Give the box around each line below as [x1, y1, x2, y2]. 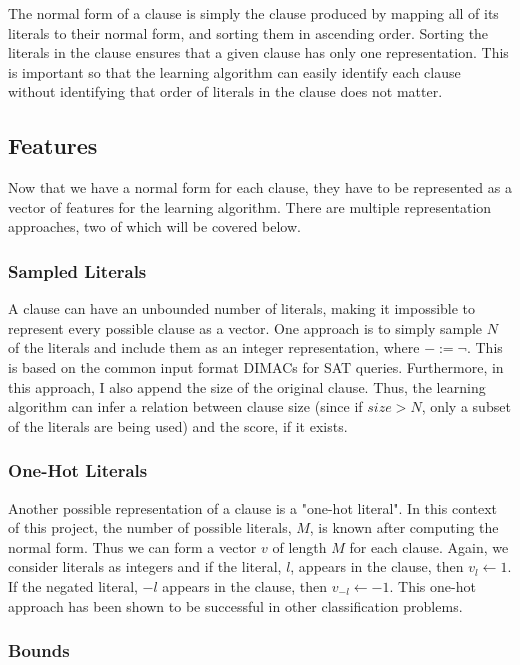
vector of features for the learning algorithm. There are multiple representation [8, 196, 492, 217]
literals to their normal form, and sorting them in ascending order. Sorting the [8, 22, 489, 43]
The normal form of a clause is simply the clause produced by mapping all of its [8, 3, 499, 23]
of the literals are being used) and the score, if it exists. [8, 415, 348, 436]
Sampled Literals [8, 258, 147, 283]
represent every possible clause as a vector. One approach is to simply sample [8, 317, 483, 338]
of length [272, 536, 327, 557]
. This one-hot [389, 575, 476, 596]
